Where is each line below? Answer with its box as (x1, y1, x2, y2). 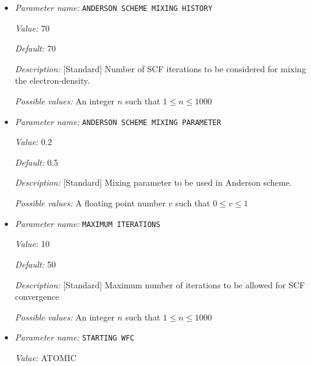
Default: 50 (15, 257, 56, 270)
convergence (15, 290, 59, 303)
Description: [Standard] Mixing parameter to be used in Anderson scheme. (15, 176, 292, 189)
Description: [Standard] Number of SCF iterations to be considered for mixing (15, 62, 306, 75)
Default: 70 (15, 42, 56, 55)
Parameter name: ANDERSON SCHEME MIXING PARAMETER (15, 115, 221, 127)
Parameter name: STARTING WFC (15, 331, 135, 344)
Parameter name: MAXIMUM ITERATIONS (15, 217, 161, 229)
